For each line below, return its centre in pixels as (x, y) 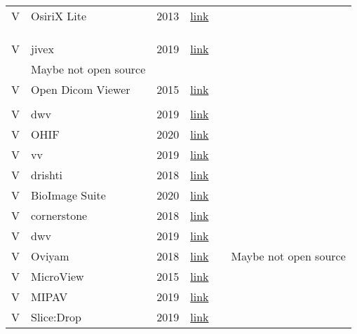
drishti (47, 175)
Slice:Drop (56, 317)
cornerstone (59, 215)
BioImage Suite (68, 195)
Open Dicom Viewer (81, 89)
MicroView (58, 276)
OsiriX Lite (59, 16)
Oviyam (50, 256)
